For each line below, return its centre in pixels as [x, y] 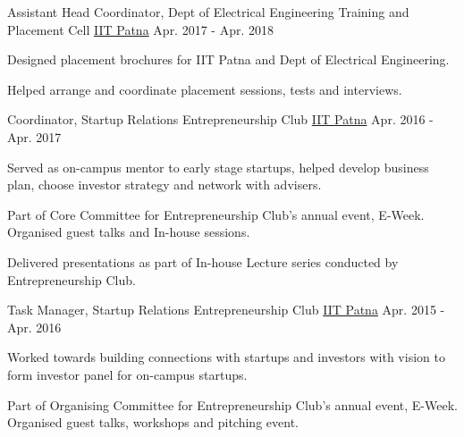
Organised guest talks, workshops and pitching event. [153, 422]
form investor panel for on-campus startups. [127, 374]
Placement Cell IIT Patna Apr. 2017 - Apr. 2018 [140, 29]
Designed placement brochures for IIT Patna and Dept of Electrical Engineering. [228, 59]
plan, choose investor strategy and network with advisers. [165, 185]
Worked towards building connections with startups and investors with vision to [226, 357]
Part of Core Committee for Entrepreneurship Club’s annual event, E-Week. [216, 214]
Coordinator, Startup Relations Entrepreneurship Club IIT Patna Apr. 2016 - [220, 119]
